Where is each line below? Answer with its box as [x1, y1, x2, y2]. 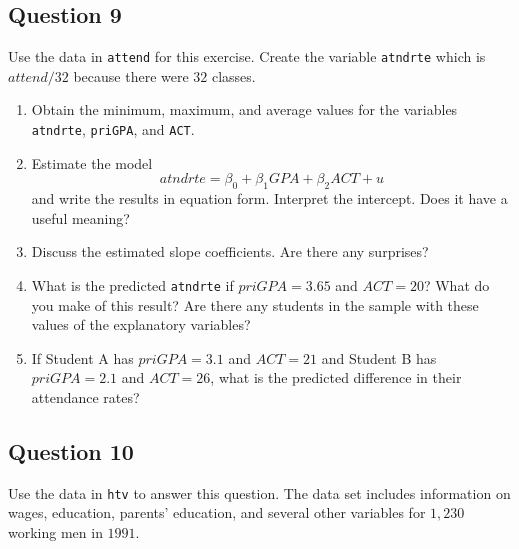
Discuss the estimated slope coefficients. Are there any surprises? [31, 241, 429, 262]
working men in [8, 521, 103, 542]
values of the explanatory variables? [31, 314, 251, 335]
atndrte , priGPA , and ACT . [31, 119, 195, 140]
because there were [73, 65, 189, 86]
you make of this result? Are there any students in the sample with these [31, 294, 479, 315]
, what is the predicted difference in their [210, 367, 462, 388]
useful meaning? [31, 207, 130, 228]
